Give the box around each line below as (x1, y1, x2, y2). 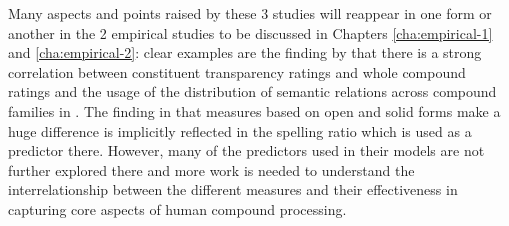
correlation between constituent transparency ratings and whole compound (8, 61, 466, 82)
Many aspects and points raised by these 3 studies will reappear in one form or (8, 3, 492, 23)
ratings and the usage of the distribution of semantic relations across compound (8, 81, 497, 102)
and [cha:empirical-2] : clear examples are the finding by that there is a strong (8, 42, 482, 63)
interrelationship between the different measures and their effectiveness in (8, 179, 458, 200)
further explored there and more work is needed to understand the (8, 159, 415, 180)
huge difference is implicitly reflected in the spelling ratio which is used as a (8, 120, 472, 141)
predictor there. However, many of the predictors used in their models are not (8, 140, 485, 161)
